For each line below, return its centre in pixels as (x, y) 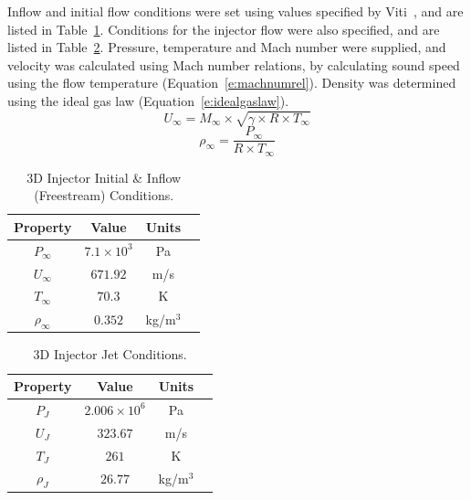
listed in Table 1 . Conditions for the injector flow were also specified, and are (224, 29)
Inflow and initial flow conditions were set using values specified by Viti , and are (235, 11)
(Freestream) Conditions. (104, 195)
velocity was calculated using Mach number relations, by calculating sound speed (234, 64)
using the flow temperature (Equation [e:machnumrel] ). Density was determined (232, 83)
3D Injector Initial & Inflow (104, 177)
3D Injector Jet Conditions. (110, 354)
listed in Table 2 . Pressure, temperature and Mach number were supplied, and (227, 47)
